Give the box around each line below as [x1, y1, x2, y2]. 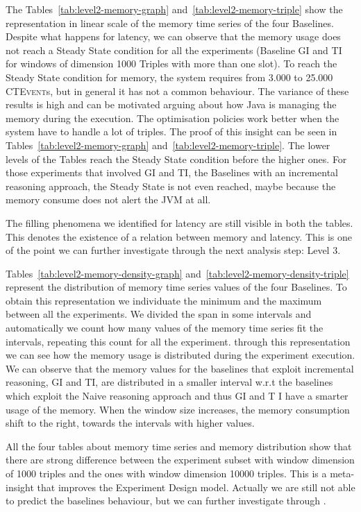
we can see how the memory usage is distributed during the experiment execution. [6, 348, 355, 362]
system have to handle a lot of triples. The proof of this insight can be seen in [6, 124, 337, 139]
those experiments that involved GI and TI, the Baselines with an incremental [6, 165, 338, 180]
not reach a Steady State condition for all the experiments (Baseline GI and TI [6, 42, 342, 57]
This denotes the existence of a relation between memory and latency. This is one [6, 229, 352, 244]
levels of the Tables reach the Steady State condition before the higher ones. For [6, 151, 347, 166]
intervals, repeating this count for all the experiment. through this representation [6, 334, 351, 348]
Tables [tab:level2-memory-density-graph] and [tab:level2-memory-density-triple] [6, 266, 349, 280]
